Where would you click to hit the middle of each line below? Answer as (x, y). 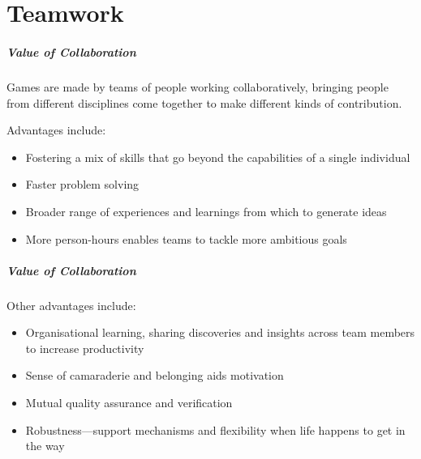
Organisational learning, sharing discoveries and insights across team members (220, 332)
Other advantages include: (71, 305)
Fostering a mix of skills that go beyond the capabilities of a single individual (218, 157)
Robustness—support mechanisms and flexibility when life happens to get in (215, 429)
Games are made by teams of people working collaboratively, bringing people (198, 86)
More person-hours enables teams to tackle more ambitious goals (186, 238)
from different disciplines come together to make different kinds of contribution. (204, 102)
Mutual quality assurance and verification (129, 403)
